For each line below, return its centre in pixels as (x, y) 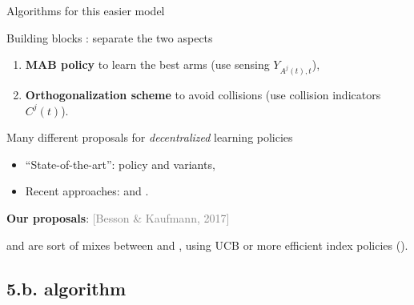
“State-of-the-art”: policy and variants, (120, 164)
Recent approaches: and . (87, 191)
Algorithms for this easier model (86, 10)
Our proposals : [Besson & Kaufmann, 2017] (118, 217)
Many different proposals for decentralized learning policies (150, 137)
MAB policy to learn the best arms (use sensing (147, 64)
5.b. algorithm (66, 288)
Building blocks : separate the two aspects (110, 37)
